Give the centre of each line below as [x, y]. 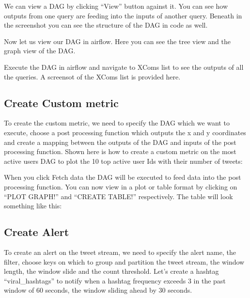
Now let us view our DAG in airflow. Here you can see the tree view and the [117, 41]
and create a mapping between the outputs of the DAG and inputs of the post [120, 142]
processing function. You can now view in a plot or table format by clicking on [121, 186]
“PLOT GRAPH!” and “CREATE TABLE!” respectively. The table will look [118, 196]
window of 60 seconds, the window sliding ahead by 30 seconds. [98, 290]
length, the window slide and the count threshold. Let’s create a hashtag [111, 271]
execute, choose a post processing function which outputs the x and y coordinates [125, 132]
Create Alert [37, 232]
